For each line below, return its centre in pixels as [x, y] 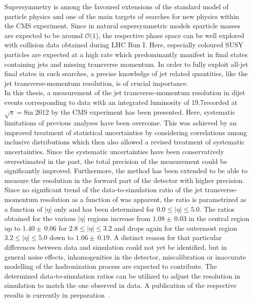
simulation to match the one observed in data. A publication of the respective [120, 285]
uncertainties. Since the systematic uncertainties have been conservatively [114, 151]
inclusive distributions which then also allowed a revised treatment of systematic [125, 142]
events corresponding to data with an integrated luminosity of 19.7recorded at [121, 102]
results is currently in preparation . [57, 294]
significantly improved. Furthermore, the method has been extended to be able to [126, 171]
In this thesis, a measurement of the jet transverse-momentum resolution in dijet [125, 92]
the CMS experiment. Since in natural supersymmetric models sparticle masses [123, 26]
